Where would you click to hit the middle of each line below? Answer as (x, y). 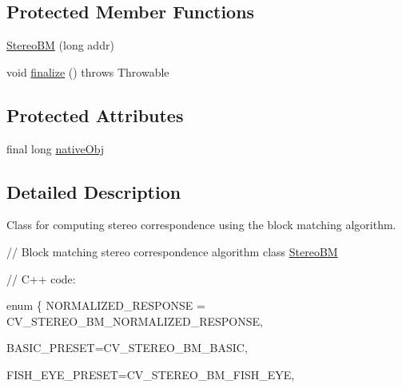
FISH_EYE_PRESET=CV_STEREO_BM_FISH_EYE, (151, 374)
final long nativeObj (56, 148)
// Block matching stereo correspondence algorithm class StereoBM (172, 251)
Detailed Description (94, 191)
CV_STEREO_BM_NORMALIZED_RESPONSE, (135, 321)
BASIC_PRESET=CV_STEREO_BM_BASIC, (127, 348)
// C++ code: (41, 278)
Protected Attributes (95, 115)
